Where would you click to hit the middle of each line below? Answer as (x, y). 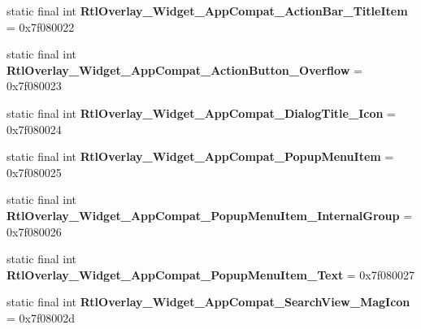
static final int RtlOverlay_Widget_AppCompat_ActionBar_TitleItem (207, 11)
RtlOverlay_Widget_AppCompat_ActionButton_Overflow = (184, 69)
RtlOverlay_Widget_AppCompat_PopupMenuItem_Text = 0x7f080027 (211, 274)
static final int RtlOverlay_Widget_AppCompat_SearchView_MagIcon (208, 302)
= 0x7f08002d (41, 317)
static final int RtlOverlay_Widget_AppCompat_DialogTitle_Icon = (201, 113)
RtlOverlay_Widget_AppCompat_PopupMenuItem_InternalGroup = (210, 215)
